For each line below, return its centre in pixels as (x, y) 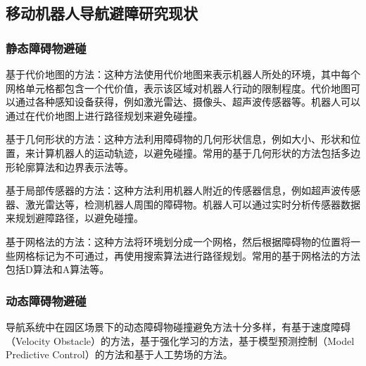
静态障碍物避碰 (46, 48)
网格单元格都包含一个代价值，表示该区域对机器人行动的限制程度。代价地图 (178, 88)
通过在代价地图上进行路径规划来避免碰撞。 (104, 115)
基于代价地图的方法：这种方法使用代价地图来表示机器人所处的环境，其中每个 (183, 74)
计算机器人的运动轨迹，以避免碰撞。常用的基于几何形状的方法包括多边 (197, 152)
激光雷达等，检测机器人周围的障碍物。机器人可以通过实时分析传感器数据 (193, 204)
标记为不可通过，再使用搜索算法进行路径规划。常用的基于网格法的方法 (197, 255)
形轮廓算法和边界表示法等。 (70, 166)
